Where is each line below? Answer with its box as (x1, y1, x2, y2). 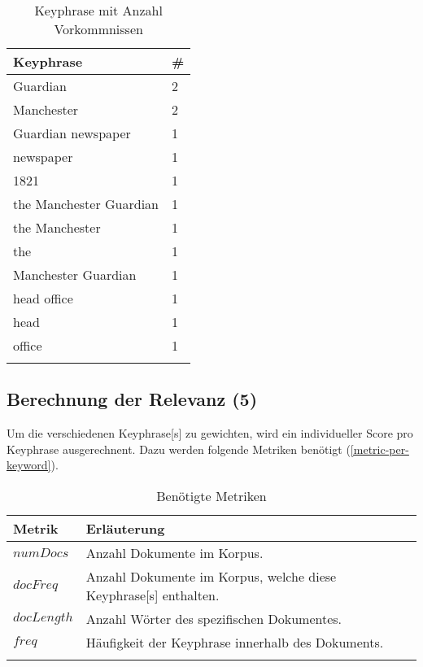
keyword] (7, 456, 51, 473)
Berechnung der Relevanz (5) (7, 386, 258, 412)
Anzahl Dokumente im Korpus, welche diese (85, 566, 337, 586)
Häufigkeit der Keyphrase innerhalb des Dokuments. (85, 632, 384, 652)
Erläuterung (85, 518, 165, 538)
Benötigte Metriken (156, 486, 267, 505)
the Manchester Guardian (13, 194, 159, 213)
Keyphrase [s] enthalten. (85, 585, 220, 604)
